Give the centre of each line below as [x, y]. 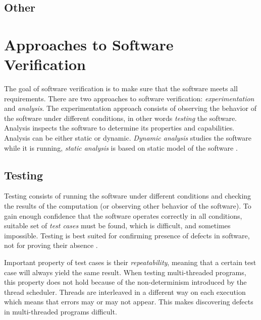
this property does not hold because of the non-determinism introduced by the [125, 282]
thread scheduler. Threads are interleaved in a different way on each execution [125, 292]
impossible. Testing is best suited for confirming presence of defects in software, [127, 235]
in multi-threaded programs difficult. [61, 311]
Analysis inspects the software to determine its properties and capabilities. [119, 128]
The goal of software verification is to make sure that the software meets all [121, 88]
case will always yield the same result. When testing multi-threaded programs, [125, 272]
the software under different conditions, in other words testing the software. [121, 118]
